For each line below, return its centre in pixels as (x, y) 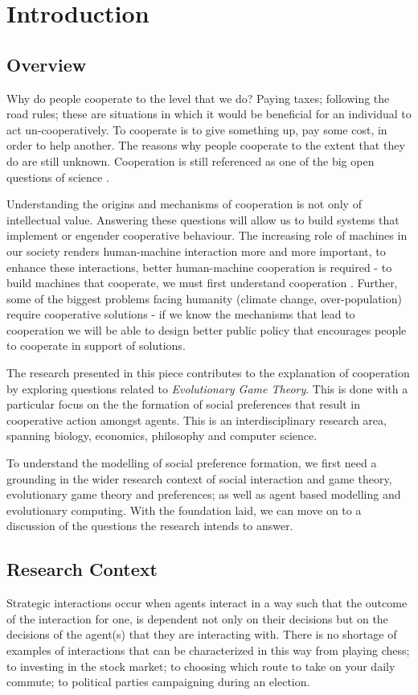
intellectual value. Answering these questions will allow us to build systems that (203, 219)
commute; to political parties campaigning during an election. (158, 682)
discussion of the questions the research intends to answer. (150, 526)
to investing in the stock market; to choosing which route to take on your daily (201, 666)
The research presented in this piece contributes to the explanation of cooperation (208, 373)
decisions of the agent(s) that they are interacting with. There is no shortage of (202, 634)
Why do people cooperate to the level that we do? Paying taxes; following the (198, 98)
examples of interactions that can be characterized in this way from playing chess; (208, 650)
